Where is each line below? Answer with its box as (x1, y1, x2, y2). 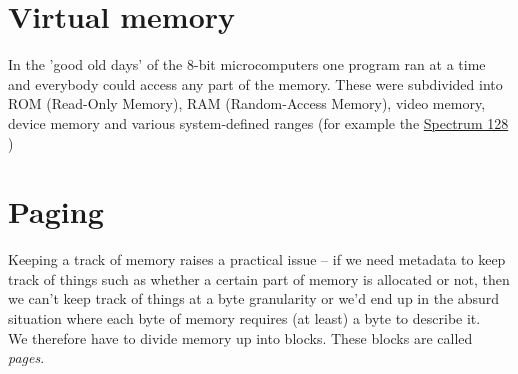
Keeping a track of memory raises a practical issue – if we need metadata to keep (8, 249, 506, 270)
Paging (8, 191, 104, 232)
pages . (8, 347, 45, 368)
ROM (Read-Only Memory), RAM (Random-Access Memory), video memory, (8, 93, 486, 114)
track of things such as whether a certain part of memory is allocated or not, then (8, 268, 510, 289)
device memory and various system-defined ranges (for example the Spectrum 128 (8, 112, 509, 133)
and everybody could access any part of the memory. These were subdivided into (8, 73, 503, 94)
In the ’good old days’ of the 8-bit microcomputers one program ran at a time (8, 54, 486, 75)
